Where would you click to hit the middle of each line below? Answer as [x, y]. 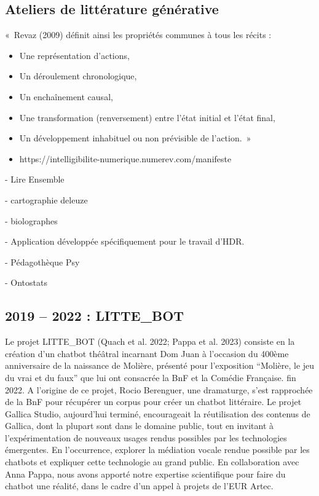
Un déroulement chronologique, [78, 76]
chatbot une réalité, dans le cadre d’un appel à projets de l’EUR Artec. [139, 486]
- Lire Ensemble [35, 179]
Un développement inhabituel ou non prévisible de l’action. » [135, 138]
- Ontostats [26, 282]
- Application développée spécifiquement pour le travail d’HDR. [125, 241]
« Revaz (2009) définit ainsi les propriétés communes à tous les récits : [138, 35]
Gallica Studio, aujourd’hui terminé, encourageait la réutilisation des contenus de [158, 413]
